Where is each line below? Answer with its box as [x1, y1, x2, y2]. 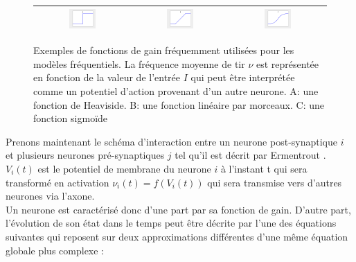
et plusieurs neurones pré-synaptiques [6, 148, 165, 162]
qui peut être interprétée [190, 70, 295, 85]
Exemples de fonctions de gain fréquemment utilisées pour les [33, 43, 294, 58]
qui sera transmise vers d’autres [207, 175, 342, 189]
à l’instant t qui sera [220, 161, 308, 175]
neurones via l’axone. [6, 189, 95, 203]
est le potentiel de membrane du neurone [37, 161, 211, 175]
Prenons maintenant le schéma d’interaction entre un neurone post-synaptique [6, 134, 338, 148]
